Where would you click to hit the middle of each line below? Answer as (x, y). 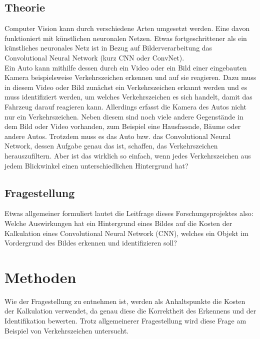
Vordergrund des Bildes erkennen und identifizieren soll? (91, 243)
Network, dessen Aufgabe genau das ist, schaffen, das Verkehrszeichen (111, 146)
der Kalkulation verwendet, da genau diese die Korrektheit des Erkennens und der (130, 311)
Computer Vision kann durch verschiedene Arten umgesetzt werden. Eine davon (127, 28)
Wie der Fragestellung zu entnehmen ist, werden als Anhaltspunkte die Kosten (125, 301)
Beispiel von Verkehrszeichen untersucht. (67, 330)
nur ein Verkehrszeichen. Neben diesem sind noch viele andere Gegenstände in (124, 116)
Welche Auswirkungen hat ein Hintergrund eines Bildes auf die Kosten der (118, 223)
